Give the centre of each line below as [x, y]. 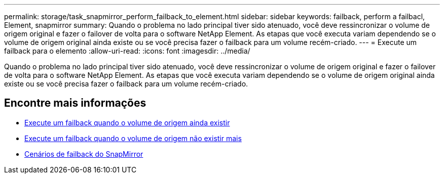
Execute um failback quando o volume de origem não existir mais [133, 138]
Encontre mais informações [75, 103]
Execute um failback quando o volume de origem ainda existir [127, 122]
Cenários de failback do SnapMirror [84, 154]
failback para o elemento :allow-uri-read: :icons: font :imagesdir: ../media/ [127, 51]
